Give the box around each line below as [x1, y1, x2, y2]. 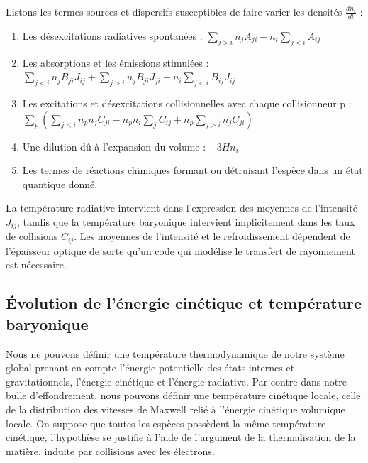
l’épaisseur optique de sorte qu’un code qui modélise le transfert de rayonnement [6, 243, 355, 258]
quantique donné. [22, 176, 98, 191]
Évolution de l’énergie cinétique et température [6, 292, 362, 314]
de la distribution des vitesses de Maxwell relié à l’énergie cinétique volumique [6, 402, 345, 417]
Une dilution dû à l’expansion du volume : [22, 138, 206, 153]
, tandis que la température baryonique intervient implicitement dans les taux [17, 214, 355, 229]
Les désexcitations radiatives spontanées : [22, 28, 203, 43]
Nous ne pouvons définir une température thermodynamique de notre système [6, 346, 345, 361]
